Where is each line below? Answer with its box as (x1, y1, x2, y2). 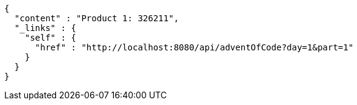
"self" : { (24, 33, 77, 42)
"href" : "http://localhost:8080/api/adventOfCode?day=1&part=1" (35, 42, 354, 52)
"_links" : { (14, 23, 77, 33)
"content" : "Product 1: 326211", (14, 13, 179, 23)
